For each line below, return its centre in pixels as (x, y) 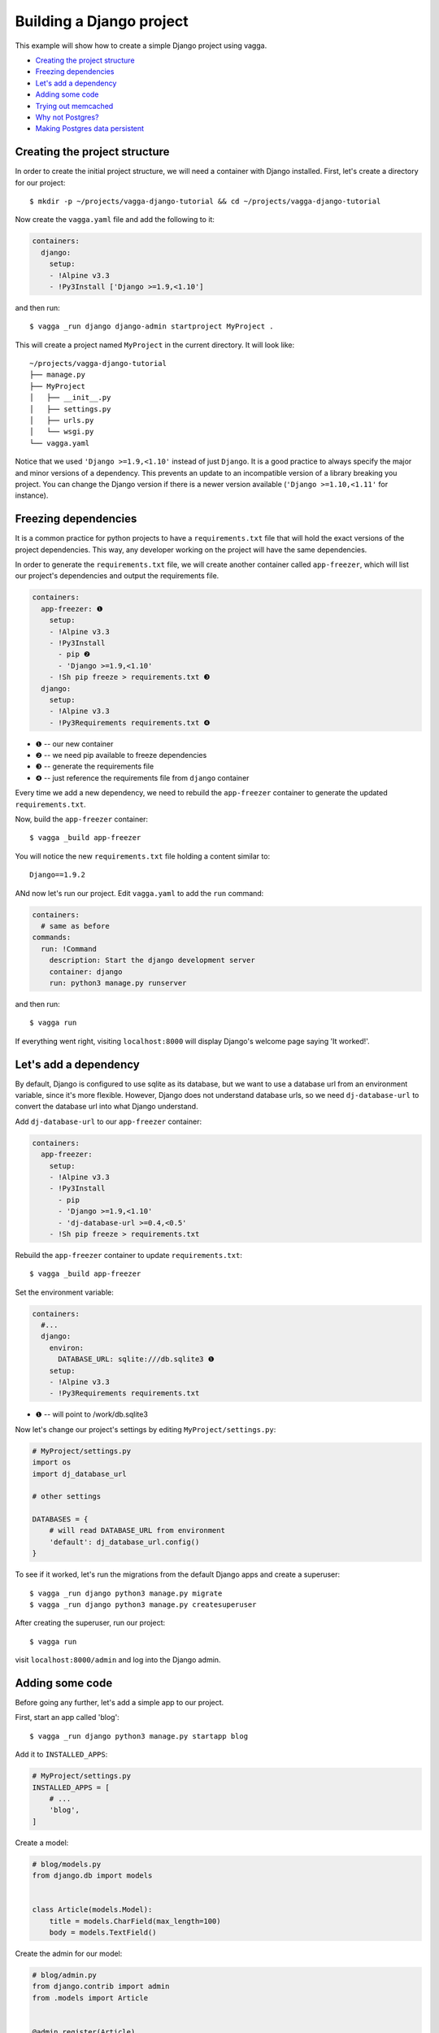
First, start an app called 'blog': (67, 1717)
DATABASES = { (60, 1519)
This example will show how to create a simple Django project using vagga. (141, 46)
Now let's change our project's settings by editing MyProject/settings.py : (146, 1429)
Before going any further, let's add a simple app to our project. (120, 1703)
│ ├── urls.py (62, 420)
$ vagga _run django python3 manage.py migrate (126, 1593)
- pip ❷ (74, 654)
